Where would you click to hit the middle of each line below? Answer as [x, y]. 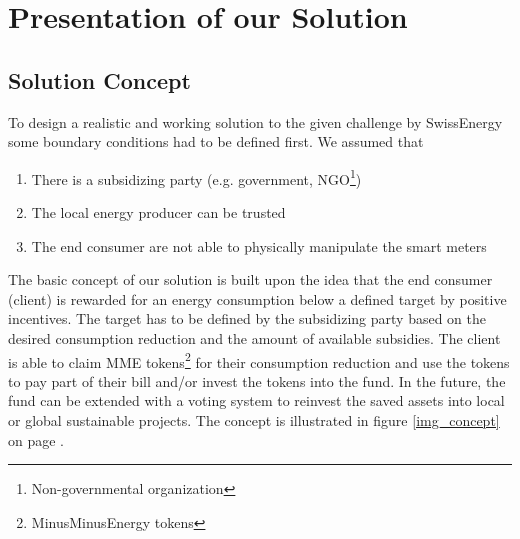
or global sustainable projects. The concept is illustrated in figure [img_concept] [254, 420]
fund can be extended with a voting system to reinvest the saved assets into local [256, 400]
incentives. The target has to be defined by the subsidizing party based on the [247, 318]
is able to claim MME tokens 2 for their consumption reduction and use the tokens [259, 360]
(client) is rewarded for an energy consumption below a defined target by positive [257, 298]
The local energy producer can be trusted [158, 212]
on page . [36, 439]
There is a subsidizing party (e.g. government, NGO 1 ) [196, 177]
